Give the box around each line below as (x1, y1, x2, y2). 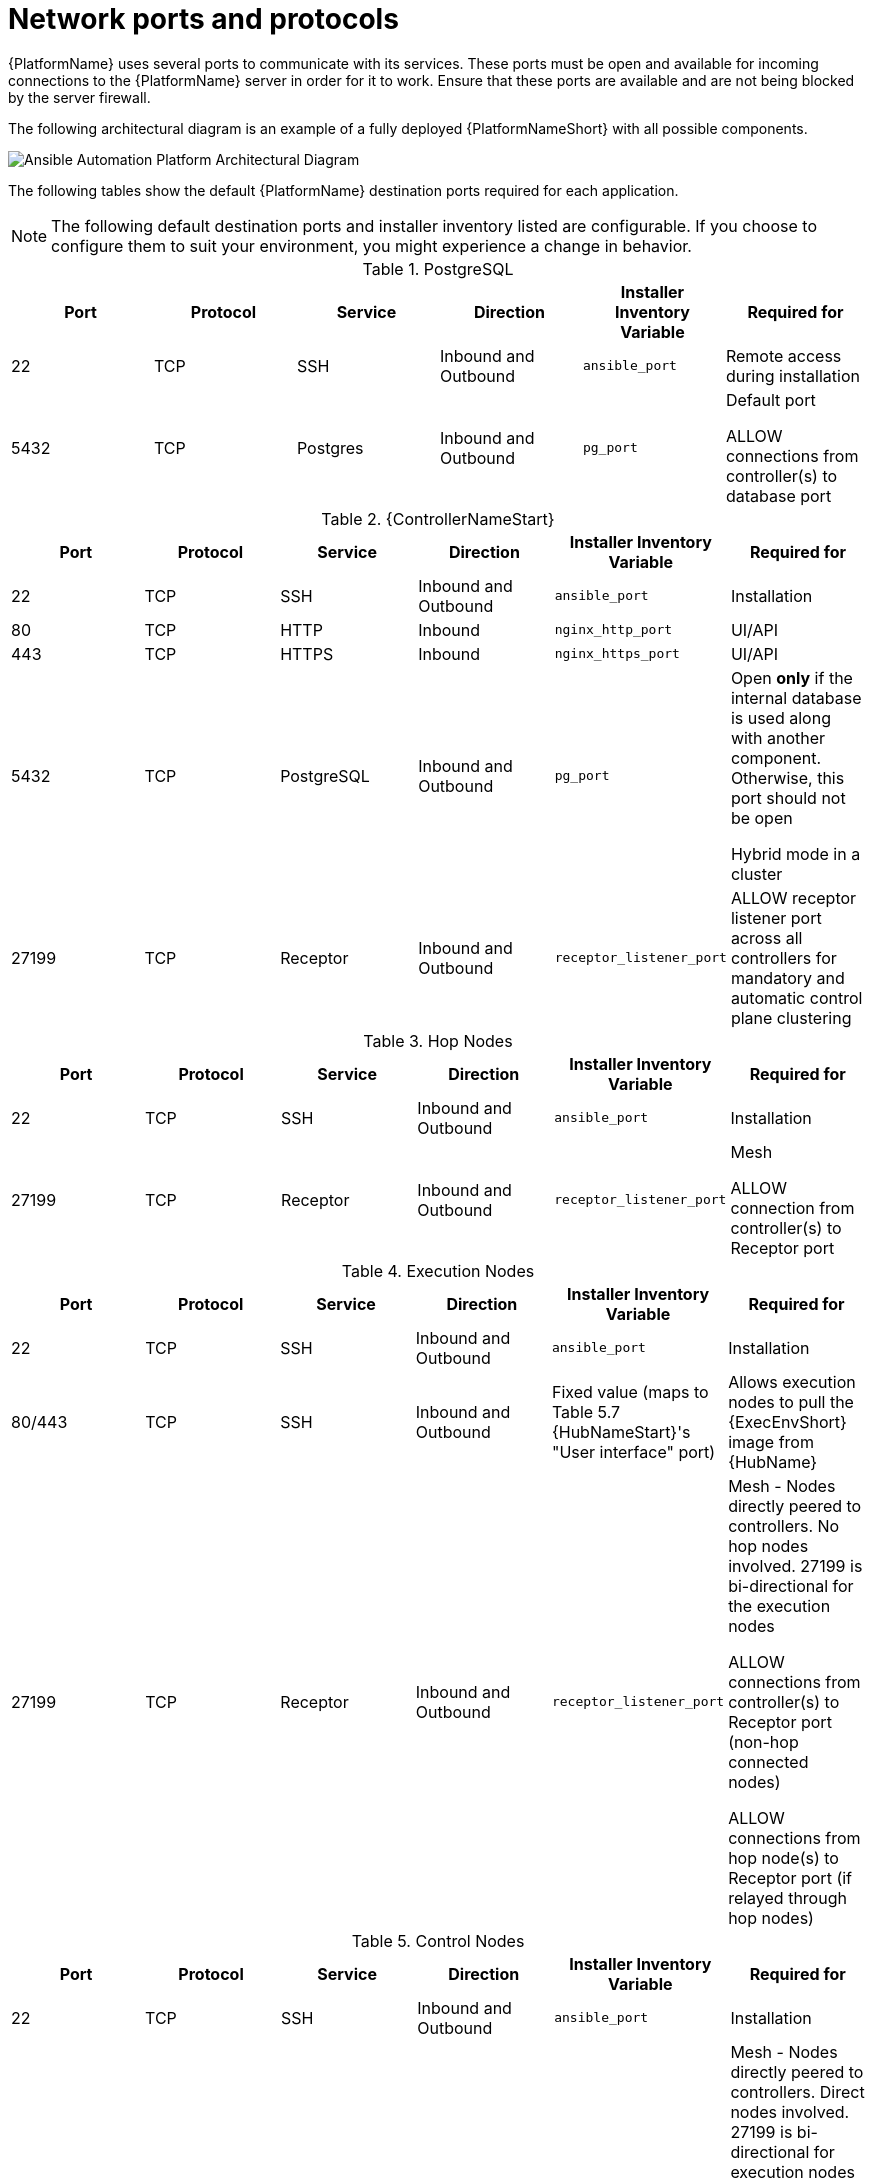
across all (730, 927, 803, 948)
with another (730, 727, 826, 748)
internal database (730, 687, 862, 708)
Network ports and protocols (8, 2, 399, 36)
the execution (728, 1595, 831, 1616)
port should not (730, 787, 846, 808)
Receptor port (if (728, 1867, 853, 1888)
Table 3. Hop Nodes (363, 1030, 513, 1051)
